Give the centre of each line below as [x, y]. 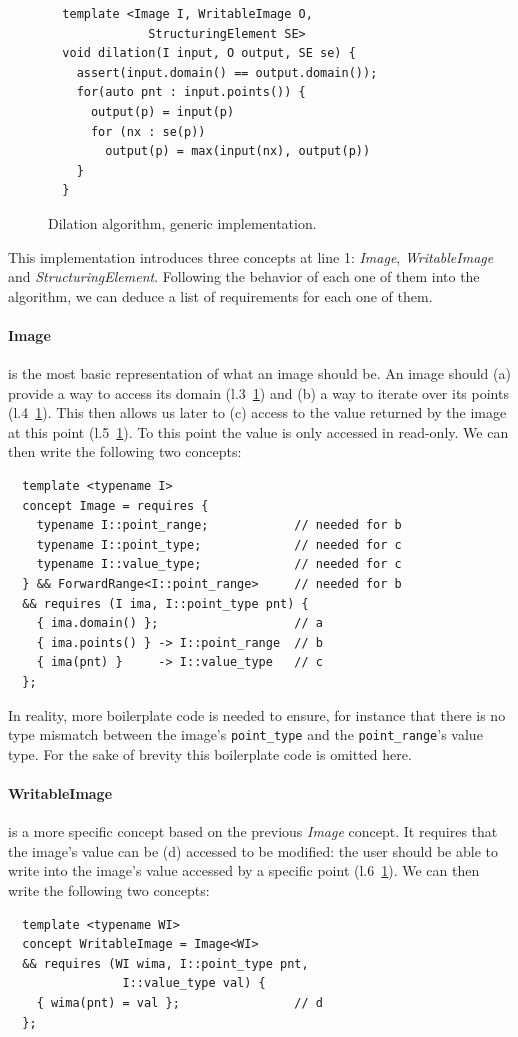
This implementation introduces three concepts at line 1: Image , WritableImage [251, 256]
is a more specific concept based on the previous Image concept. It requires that [253, 831]
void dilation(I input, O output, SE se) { [209, 53]
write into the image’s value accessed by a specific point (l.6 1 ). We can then [244, 870]
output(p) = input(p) [162, 111]
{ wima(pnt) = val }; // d [179, 1003]
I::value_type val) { [194, 983]
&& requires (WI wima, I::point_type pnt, [165, 963]
